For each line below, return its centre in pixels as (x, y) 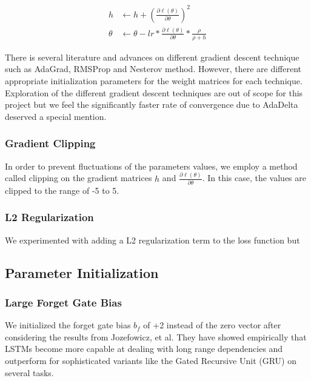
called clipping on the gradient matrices (79, 178)
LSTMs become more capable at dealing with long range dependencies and (144, 349)
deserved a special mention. (56, 116)
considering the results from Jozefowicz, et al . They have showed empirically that (156, 336)
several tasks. (29, 372)
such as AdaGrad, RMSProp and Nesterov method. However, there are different (153, 69)
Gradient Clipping (50, 143)
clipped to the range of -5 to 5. (62, 190)
